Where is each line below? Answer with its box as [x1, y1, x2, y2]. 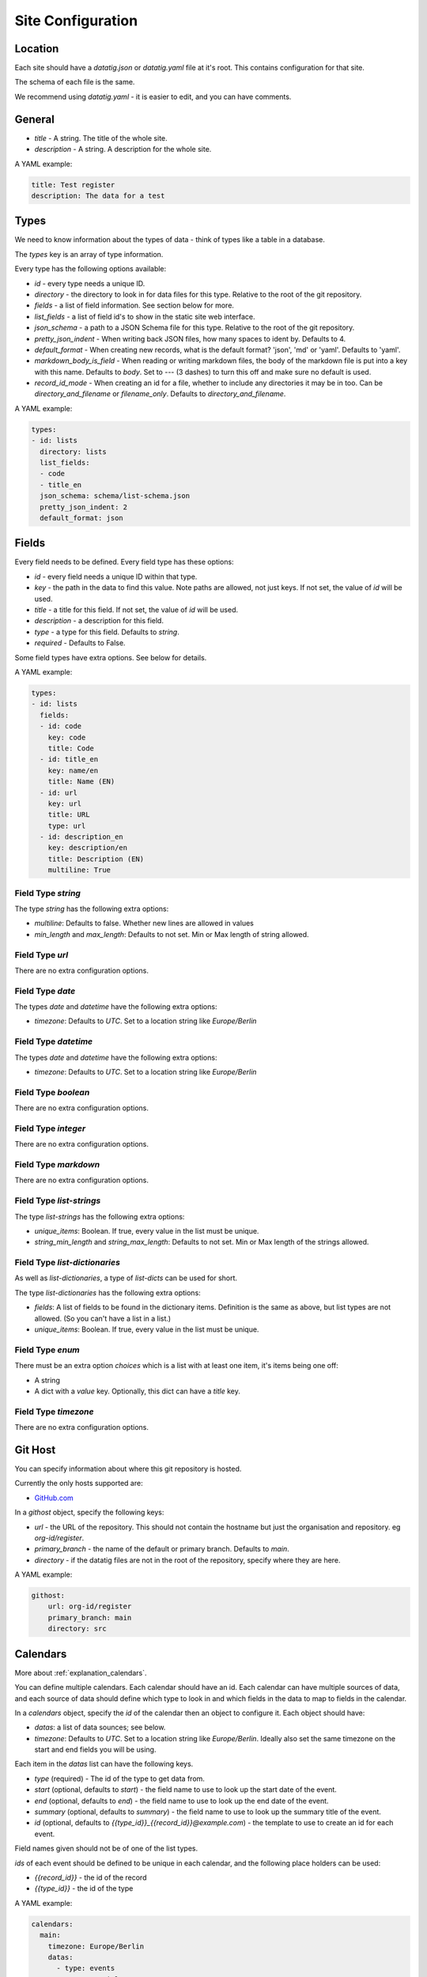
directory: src [47, 1624, 107, 1633]
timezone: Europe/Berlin [47, 1941, 145, 1951]
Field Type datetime [14, 1036, 93, 1047]
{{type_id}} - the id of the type [34, 1884, 134, 1893]
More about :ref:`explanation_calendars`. [14, 1668, 147, 1677]
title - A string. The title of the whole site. [34, 133, 168, 142]
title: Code [47, 743, 95, 753]
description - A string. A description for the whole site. [34, 145, 212, 154]
